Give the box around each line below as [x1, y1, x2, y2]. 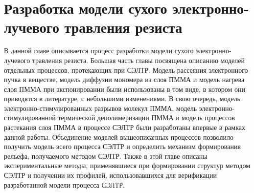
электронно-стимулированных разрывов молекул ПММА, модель [4, 103, 197, 113]
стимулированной [4, 112, 56, 123]
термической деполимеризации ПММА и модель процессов [58, 112, 235, 123]
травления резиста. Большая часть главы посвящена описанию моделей [32, 55, 245, 65]
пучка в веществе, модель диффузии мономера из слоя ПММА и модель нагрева [4, 74, 245, 85]
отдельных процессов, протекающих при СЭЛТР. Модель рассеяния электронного [4, 64, 248, 75]
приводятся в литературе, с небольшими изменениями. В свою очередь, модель [4, 93, 241, 104]
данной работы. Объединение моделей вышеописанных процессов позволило [4, 131, 233, 142]
